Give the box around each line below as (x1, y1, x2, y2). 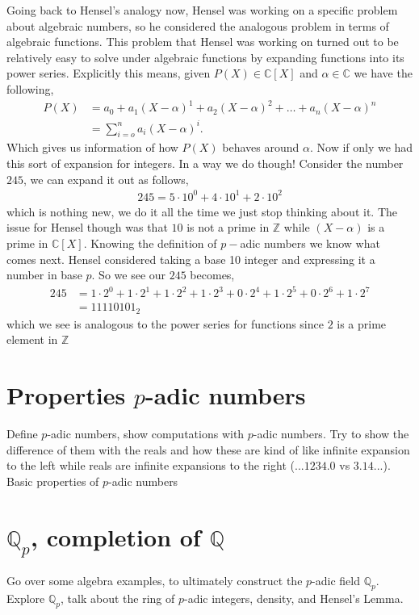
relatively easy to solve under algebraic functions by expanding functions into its (6, 48, 404, 65)
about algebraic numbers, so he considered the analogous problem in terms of (6, 17, 389, 34)
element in (6, 331, 58, 348)
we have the (354, 65, 413, 82)
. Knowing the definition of (83, 234, 217, 251)
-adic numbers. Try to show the (253, 425, 409, 442)
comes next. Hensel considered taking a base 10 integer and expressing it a (6, 250, 375, 267)
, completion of (31, 520, 201, 553)
